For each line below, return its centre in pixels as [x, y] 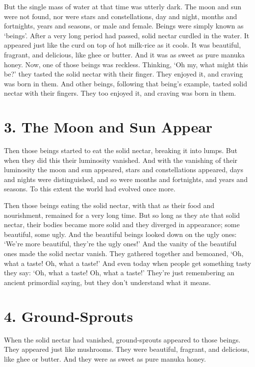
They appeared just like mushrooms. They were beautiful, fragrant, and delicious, [127, 349]
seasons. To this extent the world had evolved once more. [90, 189]
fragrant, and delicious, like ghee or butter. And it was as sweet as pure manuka [124, 54]
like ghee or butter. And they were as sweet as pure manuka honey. [105, 358]
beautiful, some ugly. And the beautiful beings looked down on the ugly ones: [120, 234]
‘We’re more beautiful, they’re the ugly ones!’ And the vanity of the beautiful [120, 244]
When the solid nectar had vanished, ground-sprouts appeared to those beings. [122, 339]
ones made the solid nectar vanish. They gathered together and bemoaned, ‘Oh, [124, 253]
